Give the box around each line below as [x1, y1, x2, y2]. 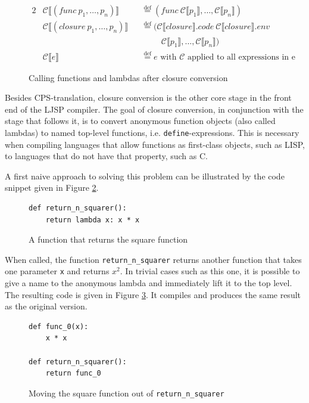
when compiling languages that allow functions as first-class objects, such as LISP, [5, 138, 305, 150]
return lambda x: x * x [45, 215, 140, 224]
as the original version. [5, 300, 88, 312]
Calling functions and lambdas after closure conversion [29, 71, 228, 83]
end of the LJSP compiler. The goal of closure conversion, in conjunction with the [5, 103, 304, 115]
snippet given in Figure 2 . [5, 181, 99, 194]
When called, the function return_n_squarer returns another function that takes [5, 253, 302, 265]
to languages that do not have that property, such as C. [5, 150, 208, 162]
